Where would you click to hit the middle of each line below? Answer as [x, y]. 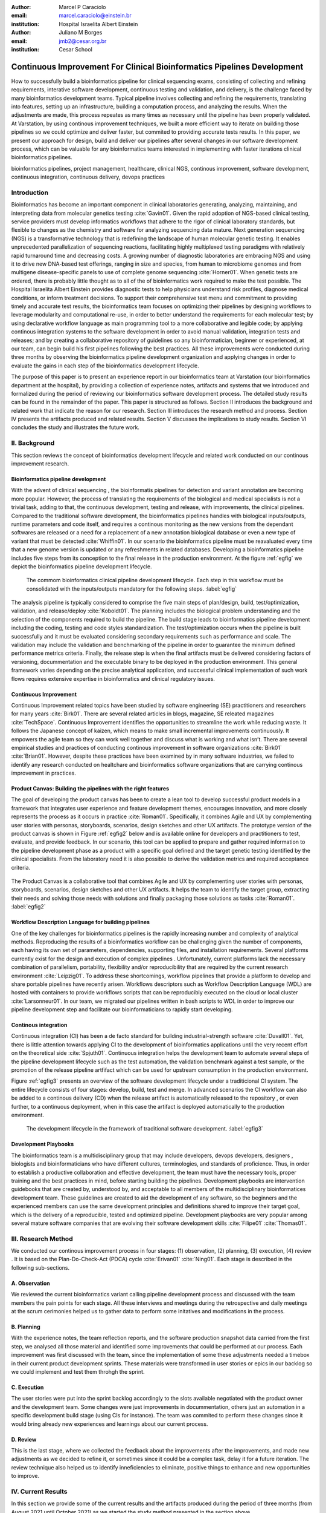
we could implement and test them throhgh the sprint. [78, 1371]
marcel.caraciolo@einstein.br [95, 16]
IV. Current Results [39, 1491]
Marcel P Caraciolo [82, 7]
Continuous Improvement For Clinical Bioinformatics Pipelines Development [157, 67]
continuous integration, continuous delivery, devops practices [88, 177]
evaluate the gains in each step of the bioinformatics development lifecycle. [105, 366]
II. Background [33, 443]
